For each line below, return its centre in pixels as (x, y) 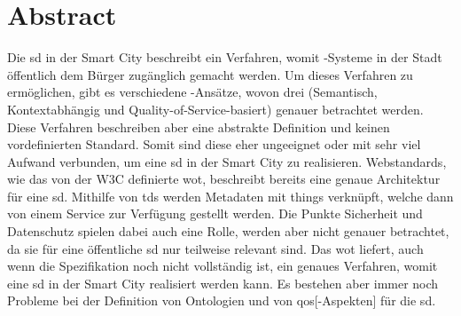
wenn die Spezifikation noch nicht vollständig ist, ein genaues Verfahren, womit (223, 266)
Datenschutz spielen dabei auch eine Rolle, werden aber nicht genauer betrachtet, (228, 231)
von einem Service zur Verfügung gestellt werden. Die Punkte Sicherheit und (215, 213)
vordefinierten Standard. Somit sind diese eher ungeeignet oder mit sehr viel (214, 144)
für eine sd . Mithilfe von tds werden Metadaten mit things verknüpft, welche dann (230, 196)
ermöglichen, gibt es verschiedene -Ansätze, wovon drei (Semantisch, (192, 92)
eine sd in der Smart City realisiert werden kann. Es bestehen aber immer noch (223, 283)
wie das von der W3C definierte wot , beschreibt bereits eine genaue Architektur (224, 179)
